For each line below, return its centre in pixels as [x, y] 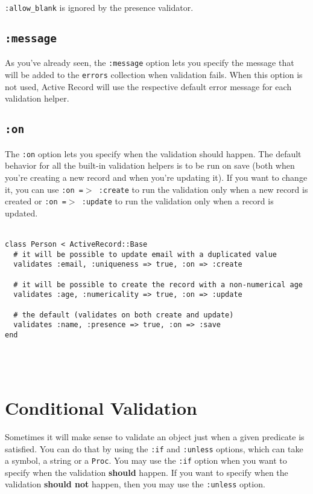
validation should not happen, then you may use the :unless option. [135, 484]
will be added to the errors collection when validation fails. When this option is [154, 75]
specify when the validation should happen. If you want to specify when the [147, 472]
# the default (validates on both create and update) [124, 315]
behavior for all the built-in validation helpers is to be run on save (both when [150, 165]
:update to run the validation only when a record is [178, 201]
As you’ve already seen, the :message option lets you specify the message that [150, 63]
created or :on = [36, 201]
